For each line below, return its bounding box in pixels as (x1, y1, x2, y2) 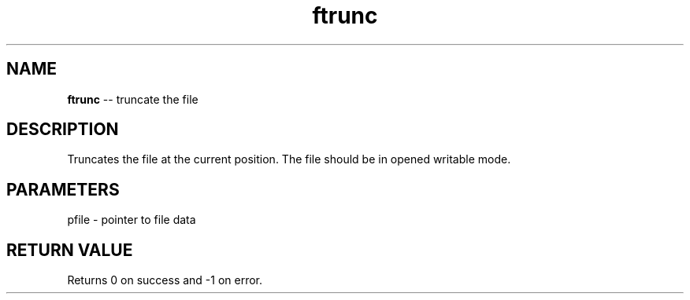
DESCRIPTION (6, 119, 119, 140)
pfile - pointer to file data (67, 213, 196, 227)
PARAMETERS (6, 179, 120, 199)
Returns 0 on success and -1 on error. (67, 273, 263, 287)
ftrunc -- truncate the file (67, 92, 198, 106)
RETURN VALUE (6, 240, 133, 260)
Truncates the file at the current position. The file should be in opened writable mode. (67, 152, 511, 166)
